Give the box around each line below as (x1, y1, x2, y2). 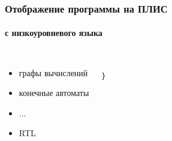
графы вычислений (19, 66, 88, 79)
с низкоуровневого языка (5, 26, 102, 39)
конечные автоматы (19, 86, 89, 99)
